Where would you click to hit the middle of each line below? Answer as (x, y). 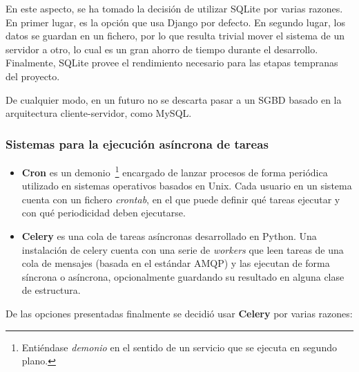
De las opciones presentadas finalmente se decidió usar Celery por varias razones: (179, 313)
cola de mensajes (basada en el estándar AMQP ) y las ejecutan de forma (176, 263)
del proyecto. (33, 76)
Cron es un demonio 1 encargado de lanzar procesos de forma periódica (175, 171)
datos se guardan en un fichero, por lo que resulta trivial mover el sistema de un (175, 36)
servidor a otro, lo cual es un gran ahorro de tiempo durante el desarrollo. (162, 49)
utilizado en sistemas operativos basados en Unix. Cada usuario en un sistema (187, 186)
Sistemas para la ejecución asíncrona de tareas (137, 143)
